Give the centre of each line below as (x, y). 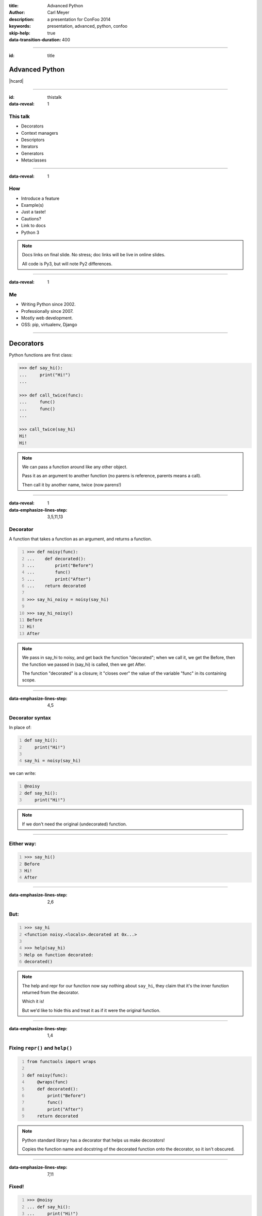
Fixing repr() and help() (41, 1048)
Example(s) (32, 205)
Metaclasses (34, 160)
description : (22, 19)
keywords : (20, 26)
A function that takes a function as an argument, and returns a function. (81, 539)
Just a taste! (33, 212)
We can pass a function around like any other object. (75, 467)
